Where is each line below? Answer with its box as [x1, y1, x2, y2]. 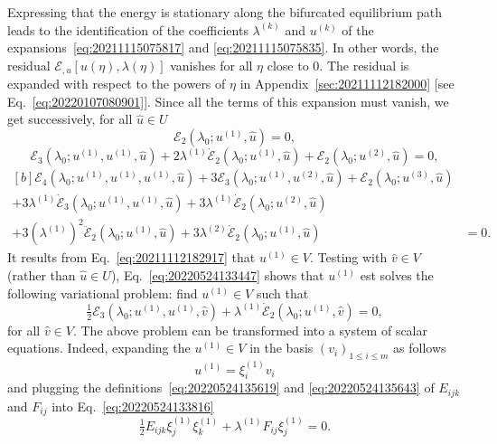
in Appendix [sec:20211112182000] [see [239, 74, 455, 93]
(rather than [7, 266, 76, 285]
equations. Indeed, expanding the [7, 338, 191, 357]
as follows [393, 338, 446, 357]
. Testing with [310, 248, 388, 267]
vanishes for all [170, 55, 253, 74]
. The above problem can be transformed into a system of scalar [72, 320, 427, 339]
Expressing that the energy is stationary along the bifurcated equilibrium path [7, 3, 443, 21]
